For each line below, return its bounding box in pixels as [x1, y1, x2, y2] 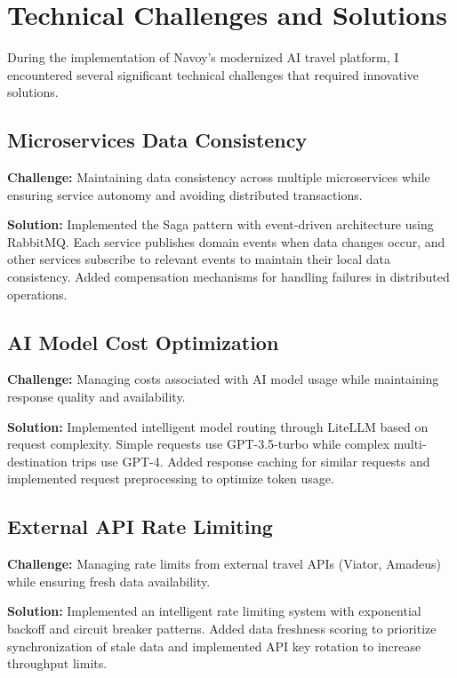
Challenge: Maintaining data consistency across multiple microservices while [7, 168, 430, 187]
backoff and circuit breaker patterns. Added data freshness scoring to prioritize [7, 619, 437, 638]
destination [7, 451, 68, 470]
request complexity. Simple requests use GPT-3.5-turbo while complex [7, 435, 390, 453]
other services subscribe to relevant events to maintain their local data [7, 250, 391, 268]
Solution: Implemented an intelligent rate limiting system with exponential [7, 602, 421, 620]
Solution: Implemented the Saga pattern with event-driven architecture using [7, 215, 434, 234]
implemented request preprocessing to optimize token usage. [7, 469, 334, 488]
